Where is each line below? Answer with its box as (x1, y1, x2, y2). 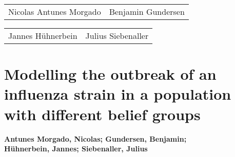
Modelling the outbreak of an (4, 63, 217, 84)
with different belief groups (4, 103, 201, 124)
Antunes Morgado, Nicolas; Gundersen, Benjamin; (4, 133, 187, 144)
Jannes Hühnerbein (8, 30, 77, 41)
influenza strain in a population (4, 83, 231, 104)
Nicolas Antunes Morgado (8, 6, 101, 17)
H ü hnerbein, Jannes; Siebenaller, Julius (4, 143, 148, 154)
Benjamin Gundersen (109, 6, 185, 17)
